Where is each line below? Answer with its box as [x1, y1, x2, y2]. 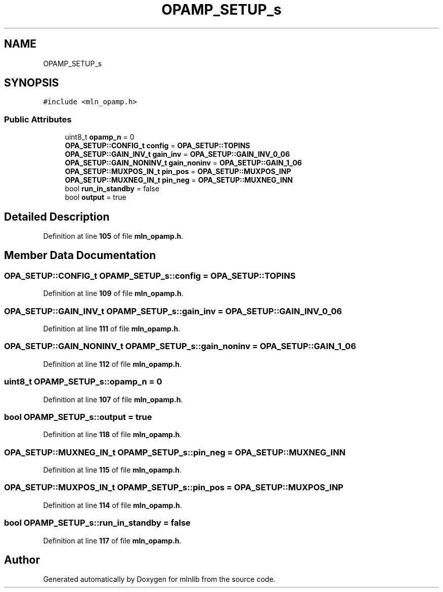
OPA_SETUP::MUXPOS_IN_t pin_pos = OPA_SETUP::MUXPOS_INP [65, 167, 291, 176]
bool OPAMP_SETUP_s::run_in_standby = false [4, 518, 191, 528]
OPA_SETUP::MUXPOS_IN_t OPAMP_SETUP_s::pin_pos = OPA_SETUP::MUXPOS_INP [4, 482, 343, 493]
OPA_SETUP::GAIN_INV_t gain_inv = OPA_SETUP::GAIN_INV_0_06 [65, 150, 290, 159]
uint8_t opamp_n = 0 [65, 133, 135, 142]
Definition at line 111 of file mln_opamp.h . [43, 324, 181, 333]
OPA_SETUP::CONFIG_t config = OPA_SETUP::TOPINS [65, 141, 250, 150]
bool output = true [65, 193, 126, 202]
